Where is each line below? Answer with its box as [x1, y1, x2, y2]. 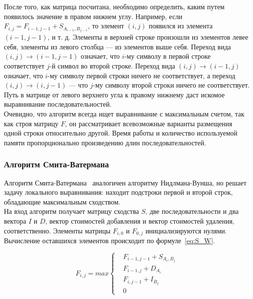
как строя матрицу [4, 118, 59, 128]
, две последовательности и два [145, 206, 239, 216]
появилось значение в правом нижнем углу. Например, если [4, 11, 183, 21]
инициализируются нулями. [145, 225, 227, 235]
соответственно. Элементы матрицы [4, 225, 111, 235]
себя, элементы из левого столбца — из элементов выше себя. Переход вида [4, 41, 231, 51]
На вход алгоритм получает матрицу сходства [4, 206, 139, 216]
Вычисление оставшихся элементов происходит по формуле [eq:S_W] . [4, 235, 215, 246]
